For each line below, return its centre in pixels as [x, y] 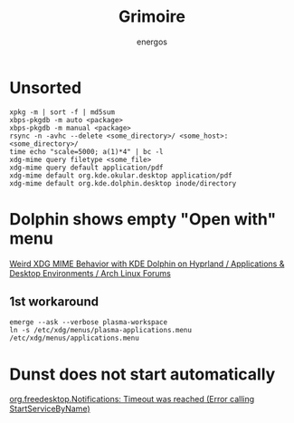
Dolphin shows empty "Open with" [143, 219]
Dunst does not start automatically [142, 374]
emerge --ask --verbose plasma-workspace [89, 322]
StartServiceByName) [50, 409]
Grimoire [152, 17]
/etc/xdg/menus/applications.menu [75, 338]
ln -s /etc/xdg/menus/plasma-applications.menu [101, 331]
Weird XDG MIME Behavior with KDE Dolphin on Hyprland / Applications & [147, 264]
